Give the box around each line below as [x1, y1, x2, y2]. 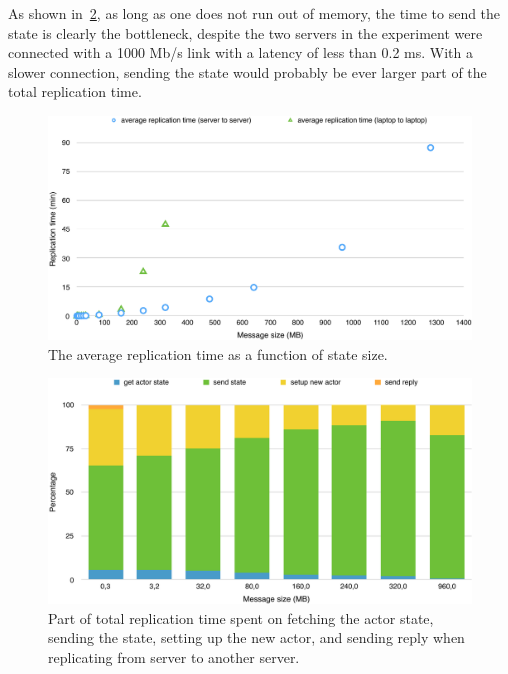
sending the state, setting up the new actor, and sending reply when [48, 627, 465, 648]
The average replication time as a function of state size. [48, 343, 388, 364]
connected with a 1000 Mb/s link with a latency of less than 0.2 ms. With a [8, 42, 474, 63]
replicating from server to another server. [48, 647, 300, 668]
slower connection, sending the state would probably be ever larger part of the [8, 61, 487, 82]
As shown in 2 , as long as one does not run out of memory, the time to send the [8, 3, 501, 23]
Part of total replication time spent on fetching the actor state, [48, 607, 434, 628]
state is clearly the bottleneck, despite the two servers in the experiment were [8, 22, 483, 43]
